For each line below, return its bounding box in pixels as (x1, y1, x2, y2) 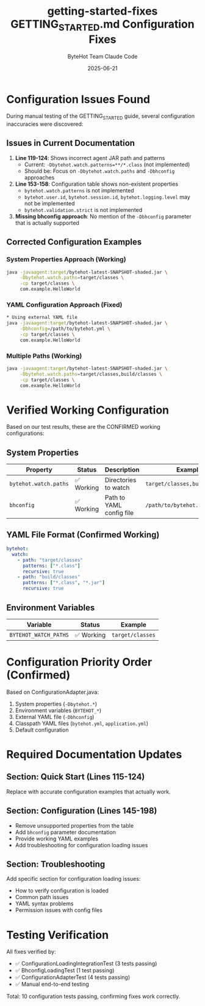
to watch (104, 484, 130, 492)
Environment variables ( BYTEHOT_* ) (15, 707, 102, 714)
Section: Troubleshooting (6, 859, 106, 870)
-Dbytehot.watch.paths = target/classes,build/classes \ (20, 371, 163, 377)
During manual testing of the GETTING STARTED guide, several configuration (6, 112, 195, 122)
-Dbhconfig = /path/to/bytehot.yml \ (20, 326, 111, 332)
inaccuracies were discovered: (6, 120, 84, 128)
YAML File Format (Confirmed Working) (6, 530, 160, 540)
